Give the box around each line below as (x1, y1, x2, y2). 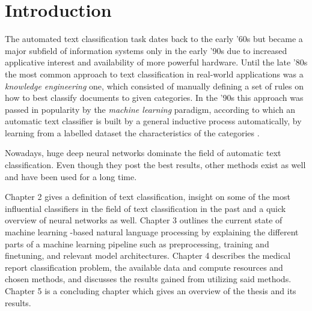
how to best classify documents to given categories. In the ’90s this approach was (5, 91, 304, 104)
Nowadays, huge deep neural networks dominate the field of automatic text (5, 146, 281, 159)
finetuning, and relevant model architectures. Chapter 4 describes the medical (5, 249, 291, 262)
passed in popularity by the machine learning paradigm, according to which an (5, 103, 295, 115)
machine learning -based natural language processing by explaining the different (5, 226, 299, 238)
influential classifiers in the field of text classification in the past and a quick (5, 202, 286, 214)
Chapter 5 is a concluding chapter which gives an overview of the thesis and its (5, 285, 296, 297)
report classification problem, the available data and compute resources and (5, 261, 283, 273)
